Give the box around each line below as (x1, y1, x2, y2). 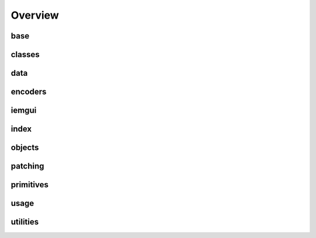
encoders (11, 87, 47, 97)
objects (11, 143, 39, 153)
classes (11, 50, 40, 60)
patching (11, 161, 44, 171)
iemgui (11, 106, 37, 116)
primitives (11, 180, 49, 190)
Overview (11, 9, 59, 22)
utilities (11, 217, 39, 227)
